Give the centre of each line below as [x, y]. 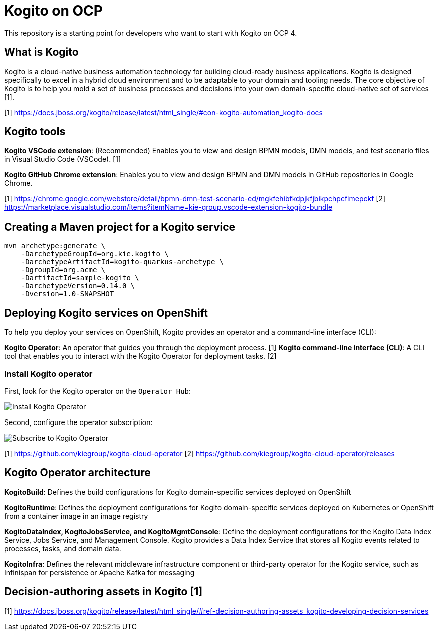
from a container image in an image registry [76, 516]
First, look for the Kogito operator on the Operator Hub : [98, 391]
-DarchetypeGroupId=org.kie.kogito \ [95, 254]
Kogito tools [35, 132]
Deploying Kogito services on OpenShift [106, 313]
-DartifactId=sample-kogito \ [80, 278]
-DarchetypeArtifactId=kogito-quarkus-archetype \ [122, 262]
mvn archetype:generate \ [55, 246]
